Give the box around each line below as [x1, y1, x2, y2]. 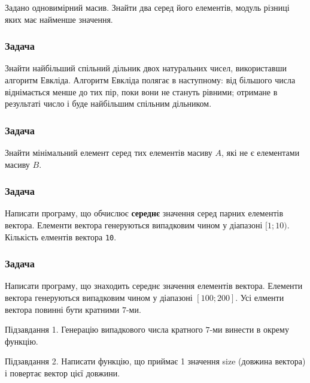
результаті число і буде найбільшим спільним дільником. [5, 97, 212, 110]
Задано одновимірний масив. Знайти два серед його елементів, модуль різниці [5, 1, 290, 13]
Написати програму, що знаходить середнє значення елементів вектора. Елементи [5, 279, 303, 292]
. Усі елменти [235, 291, 284, 304]
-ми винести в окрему [209, 323, 289, 336]
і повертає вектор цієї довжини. [5, 367, 120, 379]
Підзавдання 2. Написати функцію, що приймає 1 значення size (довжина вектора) [5, 355, 306, 367]
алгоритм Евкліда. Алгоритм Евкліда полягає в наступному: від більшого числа [5, 74, 296, 86]
